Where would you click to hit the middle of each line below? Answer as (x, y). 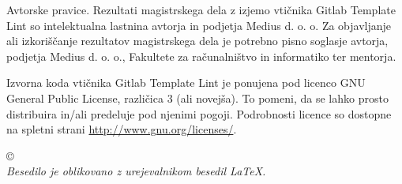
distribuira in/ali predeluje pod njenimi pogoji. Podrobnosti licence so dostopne (199, 113)
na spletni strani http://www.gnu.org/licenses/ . (122, 129)
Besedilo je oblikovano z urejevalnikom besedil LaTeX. (136, 171)
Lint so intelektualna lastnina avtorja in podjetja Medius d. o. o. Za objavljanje (199, 25)
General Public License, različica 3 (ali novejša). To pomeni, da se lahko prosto (197, 98)
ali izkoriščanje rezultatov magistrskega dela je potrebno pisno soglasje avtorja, (197, 41)
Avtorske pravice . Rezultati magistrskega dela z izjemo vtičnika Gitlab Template (201, 9)
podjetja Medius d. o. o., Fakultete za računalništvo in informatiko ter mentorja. (201, 56)
